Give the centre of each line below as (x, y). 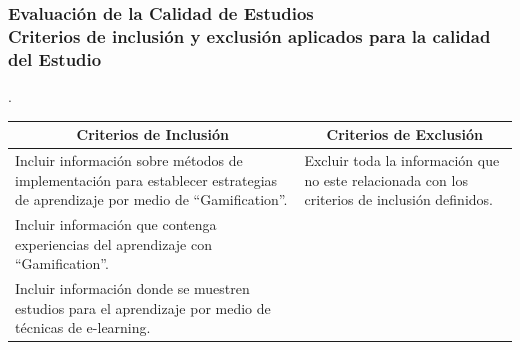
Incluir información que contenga (116, 224)
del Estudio (55, 58)
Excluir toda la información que (402, 160)
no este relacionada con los (386, 179)
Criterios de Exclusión (404, 134)
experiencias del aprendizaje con (113, 243)
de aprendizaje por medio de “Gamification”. (151, 199)
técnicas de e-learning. (83, 327)
